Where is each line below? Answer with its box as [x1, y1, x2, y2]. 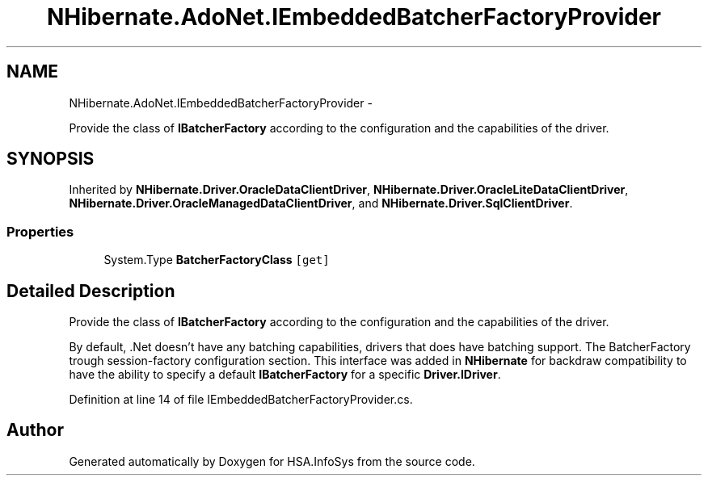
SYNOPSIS [6, 149, 95, 170]
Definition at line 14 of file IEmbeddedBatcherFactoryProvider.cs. [69, 392, 413, 407]
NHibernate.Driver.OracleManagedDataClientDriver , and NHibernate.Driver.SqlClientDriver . [69, 196, 573, 211]
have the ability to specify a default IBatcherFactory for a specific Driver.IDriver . [69, 367, 501, 382]
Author [6, 420, 64, 441]
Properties [6, 223, 74, 240]
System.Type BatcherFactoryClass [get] [103, 253, 330, 267]
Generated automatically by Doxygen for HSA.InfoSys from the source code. [69, 454, 475, 468]
